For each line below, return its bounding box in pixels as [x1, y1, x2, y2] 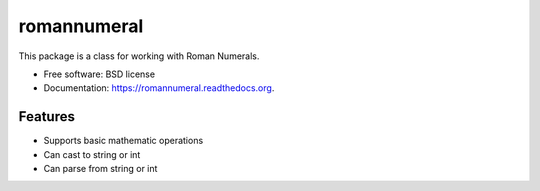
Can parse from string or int [43, 163, 158, 175]
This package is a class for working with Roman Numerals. [18, 50, 260, 62]
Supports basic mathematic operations [43, 135, 204, 147]
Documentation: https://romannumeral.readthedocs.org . [43, 82, 275, 94]
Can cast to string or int [43, 148, 141, 160]
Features [18, 108, 75, 125]
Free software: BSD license [43, 68, 155, 80]
